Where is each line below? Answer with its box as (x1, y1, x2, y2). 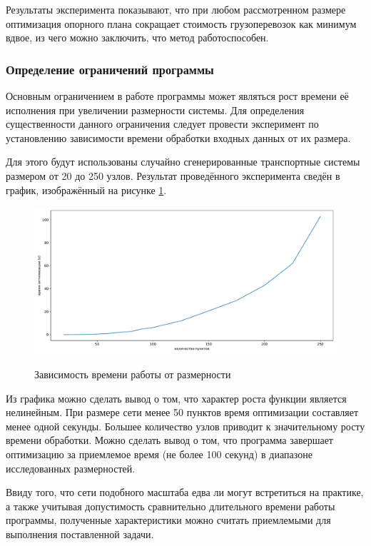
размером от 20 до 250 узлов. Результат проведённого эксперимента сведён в (6, 168, 340, 183)
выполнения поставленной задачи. (6, 526, 154, 541)
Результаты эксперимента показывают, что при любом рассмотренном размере (6, 2, 346, 16)
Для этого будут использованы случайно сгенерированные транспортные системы (6, 154, 360, 169)
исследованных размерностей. (6, 460, 136, 475)
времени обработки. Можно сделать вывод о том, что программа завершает (6, 433, 333, 448)
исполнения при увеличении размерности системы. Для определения (6, 102, 305, 117)
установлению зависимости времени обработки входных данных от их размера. (6, 130, 351, 145)
